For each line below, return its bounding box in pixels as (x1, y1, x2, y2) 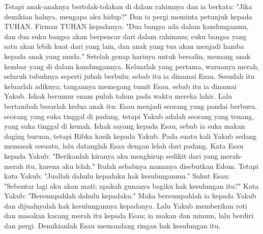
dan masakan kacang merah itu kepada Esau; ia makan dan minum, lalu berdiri (4, 210, 254, 221)
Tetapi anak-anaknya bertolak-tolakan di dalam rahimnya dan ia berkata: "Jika (4, 1, 252, 11)
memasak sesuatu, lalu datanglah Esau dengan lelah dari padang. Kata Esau (4, 140, 244, 151)
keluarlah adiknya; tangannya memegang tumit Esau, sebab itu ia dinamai (4, 80, 237, 91)
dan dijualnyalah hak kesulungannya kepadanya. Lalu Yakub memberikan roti (4, 200, 247, 211)
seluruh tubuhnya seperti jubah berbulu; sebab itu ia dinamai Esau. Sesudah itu (4, 71, 255, 81)
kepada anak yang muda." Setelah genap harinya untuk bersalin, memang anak (4, 50, 251, 61)
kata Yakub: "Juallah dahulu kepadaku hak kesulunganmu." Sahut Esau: (4, 170, 230, 181)
